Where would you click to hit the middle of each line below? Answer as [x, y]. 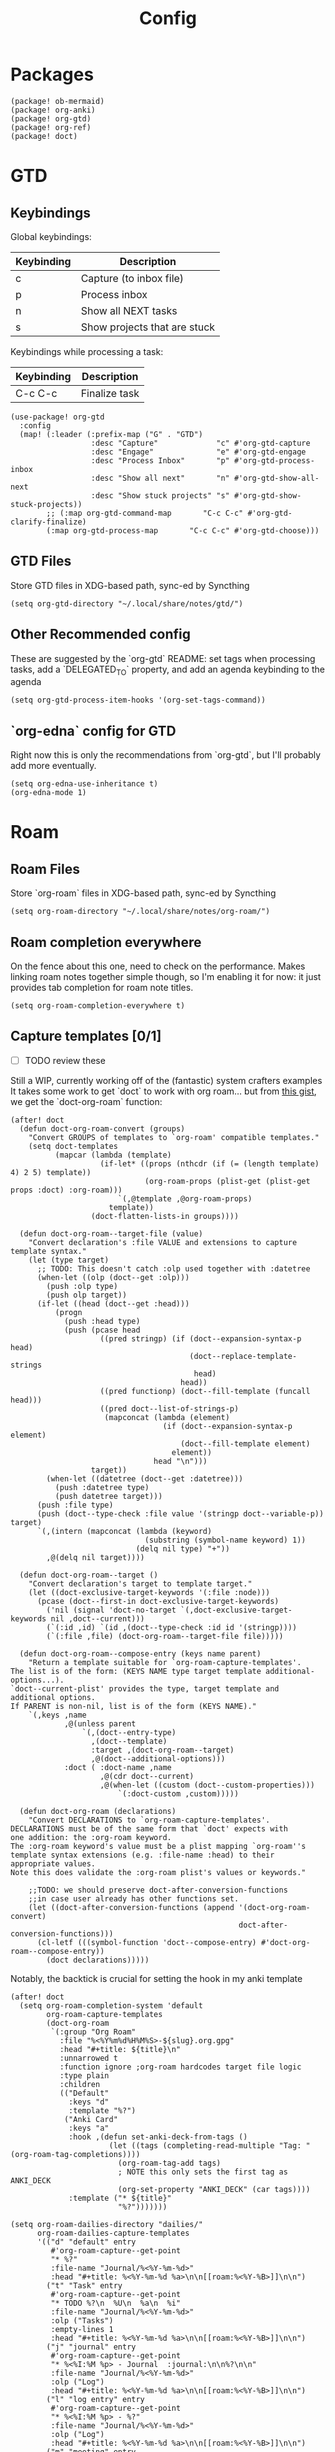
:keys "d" [89, 2102]
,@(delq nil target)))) [95, 1557]
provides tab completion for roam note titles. [102, 987]
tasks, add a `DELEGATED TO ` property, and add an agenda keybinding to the [167, 670]
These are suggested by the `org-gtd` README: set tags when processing [163, 658]
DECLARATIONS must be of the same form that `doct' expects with [149, 1828]
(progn [68, 1312]
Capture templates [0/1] [86, 1036]
